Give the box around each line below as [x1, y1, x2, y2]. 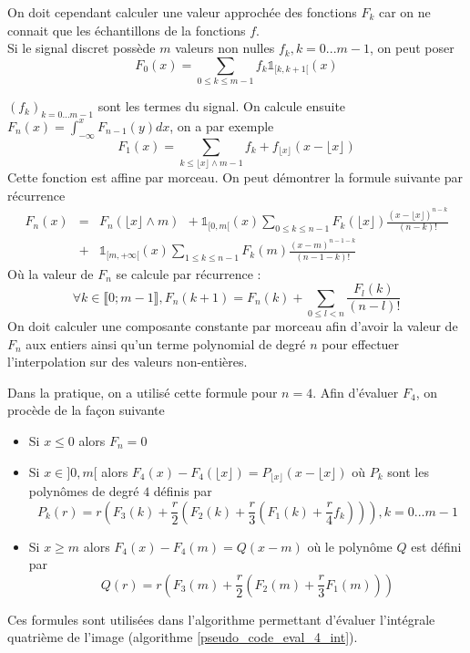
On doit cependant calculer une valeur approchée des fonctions [7, 3, 357, 21]
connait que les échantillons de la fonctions [7, 20, 246, 39]
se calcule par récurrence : [116, 264, 261, 283]
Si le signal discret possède [7, 38, 156, 57]
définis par [153, 482, 212, 501]
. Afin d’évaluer [312, 382, 399, 401]
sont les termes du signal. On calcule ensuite [97, 97, 346, 116]
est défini [411, 536, 462, 555]
